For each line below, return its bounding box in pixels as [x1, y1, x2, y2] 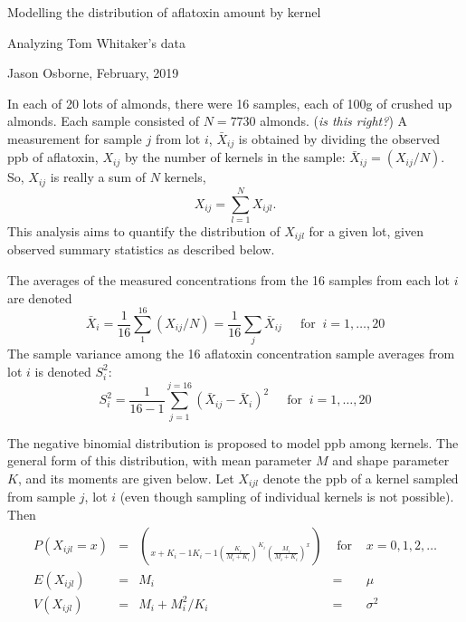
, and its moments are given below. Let [17, 468, 234, 487]
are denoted [7, 288, 72, 307]
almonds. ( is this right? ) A [260, 111, 408, 130]
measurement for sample [7, 129, 142, 148]
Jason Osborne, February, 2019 [7, 63, 179, 82]
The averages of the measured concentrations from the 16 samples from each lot [7, 271, 450, 290]
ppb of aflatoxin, [7, 148, 99, 167]
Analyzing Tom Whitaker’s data [7, 33, 185, 52]
